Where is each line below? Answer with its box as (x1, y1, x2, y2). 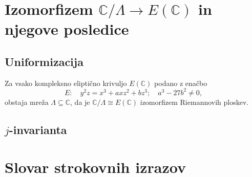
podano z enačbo (154, 77, 207, 88)
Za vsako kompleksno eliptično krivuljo (5, 77, 127, 88)
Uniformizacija (5, 53, 83, 69)
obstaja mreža (5, 96, 49, 107)
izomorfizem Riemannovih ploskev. (140, 96, 249, 107)
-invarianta (9, 121, 67, 137)
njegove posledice (5, 18, 129, 39)
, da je (70, 96, 90, 107)
